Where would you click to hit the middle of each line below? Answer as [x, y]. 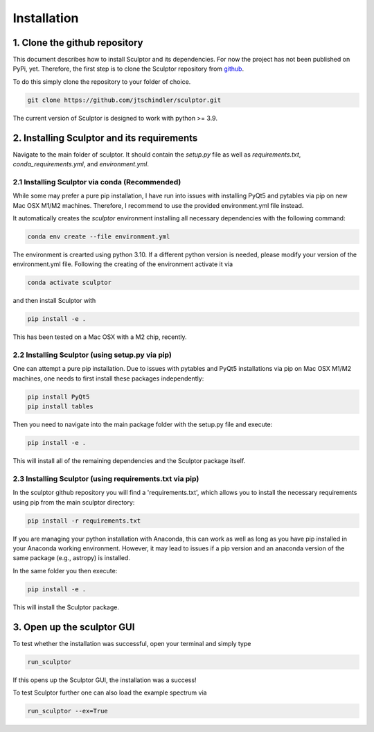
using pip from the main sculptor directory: [74, 502]
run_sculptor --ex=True [68, 711]
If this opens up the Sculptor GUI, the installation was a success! [105, 680]
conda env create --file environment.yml [99, 237]
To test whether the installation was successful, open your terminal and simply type [132, 643]
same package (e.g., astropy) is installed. [72, 558]
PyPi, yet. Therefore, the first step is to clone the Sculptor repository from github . [128, 69]
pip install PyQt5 [59, 397]
